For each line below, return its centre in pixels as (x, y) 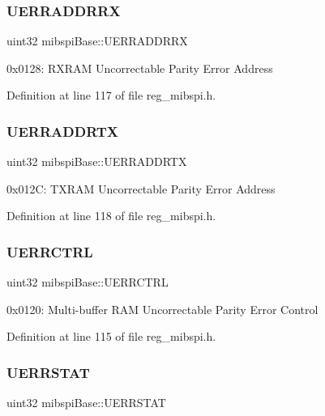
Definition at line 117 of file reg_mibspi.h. (111, 95)
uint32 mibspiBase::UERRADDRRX (97, 41)
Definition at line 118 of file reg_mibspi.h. (111, 216)
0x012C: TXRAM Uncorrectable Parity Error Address (141, 188)
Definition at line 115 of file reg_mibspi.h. (111, 336)
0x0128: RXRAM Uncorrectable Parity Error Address (140, 68)
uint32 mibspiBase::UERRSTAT (86, 403)
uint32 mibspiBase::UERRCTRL (88, 282)
